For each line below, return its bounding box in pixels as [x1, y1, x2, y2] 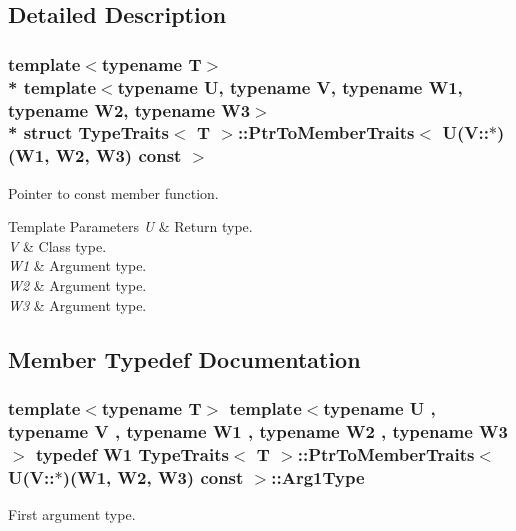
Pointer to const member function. [8, 182, 219, 203]
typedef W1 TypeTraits [35, 441, 229, 466]
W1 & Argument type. [8, 255, 147, 276]
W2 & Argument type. [8, 275, 147, 296]
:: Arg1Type [271, 464, 365, 489]
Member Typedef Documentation [8, 343, 361, 374]
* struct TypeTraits [8, 120, 170, 145]
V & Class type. [8, 235, 107, 256]
